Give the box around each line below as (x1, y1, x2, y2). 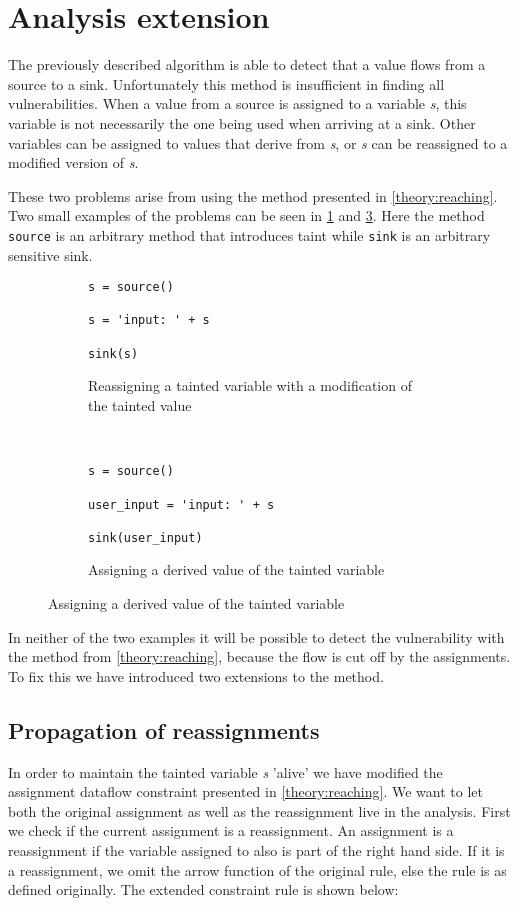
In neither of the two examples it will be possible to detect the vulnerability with (8, 626, 505, 647)
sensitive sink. (8, 244, 93, 265)
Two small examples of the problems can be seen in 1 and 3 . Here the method (8, 205, 485, 226)
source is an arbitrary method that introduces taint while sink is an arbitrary (8, 224, 491, 245)
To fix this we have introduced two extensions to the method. (8, 665, 384, 686)
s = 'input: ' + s (88, 313, 210, 328)
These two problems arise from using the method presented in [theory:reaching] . (8, 185, 498, 206)
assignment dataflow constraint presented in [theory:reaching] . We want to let (8, 781, 483, 802)
